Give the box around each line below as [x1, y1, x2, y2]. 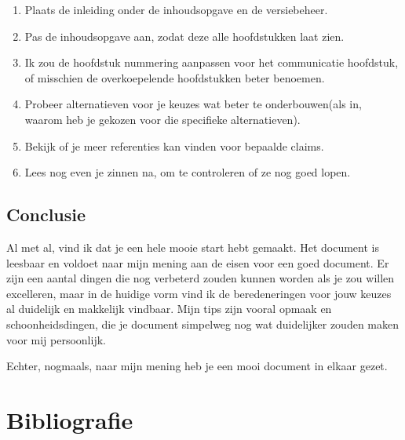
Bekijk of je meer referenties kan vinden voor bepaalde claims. [24, 137, 324, 154]
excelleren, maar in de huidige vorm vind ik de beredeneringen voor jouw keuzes [6, 285, 392, 301]
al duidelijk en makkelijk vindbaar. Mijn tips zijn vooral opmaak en [6, 300, 332, 317]
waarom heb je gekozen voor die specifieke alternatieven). [24, 111, 301, 127]
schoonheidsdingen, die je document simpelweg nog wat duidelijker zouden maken [6, 315, 399, 332]
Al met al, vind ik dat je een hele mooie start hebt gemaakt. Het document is [6, 238, 379, 255]
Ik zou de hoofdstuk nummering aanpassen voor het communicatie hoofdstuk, [24, 54, 399, 71]
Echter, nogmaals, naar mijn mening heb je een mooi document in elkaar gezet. [6, 358, 388, 374]
